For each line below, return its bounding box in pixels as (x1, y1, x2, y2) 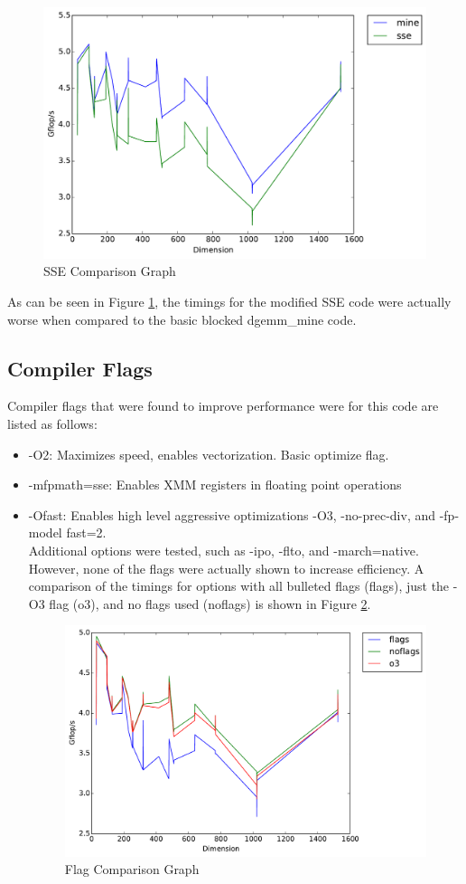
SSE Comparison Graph (43, 261, 176, 280)
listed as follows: (7, 414, 98, 432)
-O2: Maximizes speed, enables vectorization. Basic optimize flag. (28, 444, 389, 463)
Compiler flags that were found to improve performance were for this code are (7, 396, 439, 415)
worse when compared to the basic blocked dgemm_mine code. (7, 309, 357, 328)
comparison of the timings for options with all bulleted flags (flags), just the (28, 576, 450, 595)
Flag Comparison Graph (64, 860, 200, 879)
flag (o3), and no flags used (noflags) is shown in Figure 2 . (49, 594, 371, 613)
